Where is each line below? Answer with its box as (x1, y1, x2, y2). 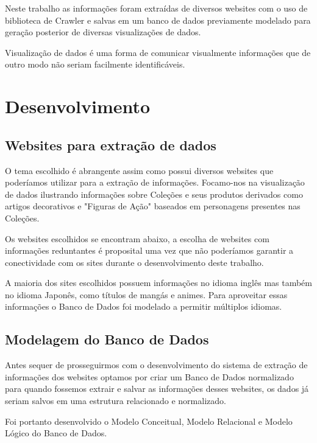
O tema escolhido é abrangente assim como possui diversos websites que (5, 164, 274, 176)
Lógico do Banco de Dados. (5, 427, 107, 439)
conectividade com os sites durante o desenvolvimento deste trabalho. (5, 256, 264, 268)
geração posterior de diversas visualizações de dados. (5, 26, 201, 38)
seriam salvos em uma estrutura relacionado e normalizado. (5, 394, 226, 407)
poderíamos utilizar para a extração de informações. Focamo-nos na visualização (5, 176, 305, 189)
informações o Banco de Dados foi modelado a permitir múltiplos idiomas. (5, 300, 282, 313)
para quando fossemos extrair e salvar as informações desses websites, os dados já (5, 382, 309, 395)
